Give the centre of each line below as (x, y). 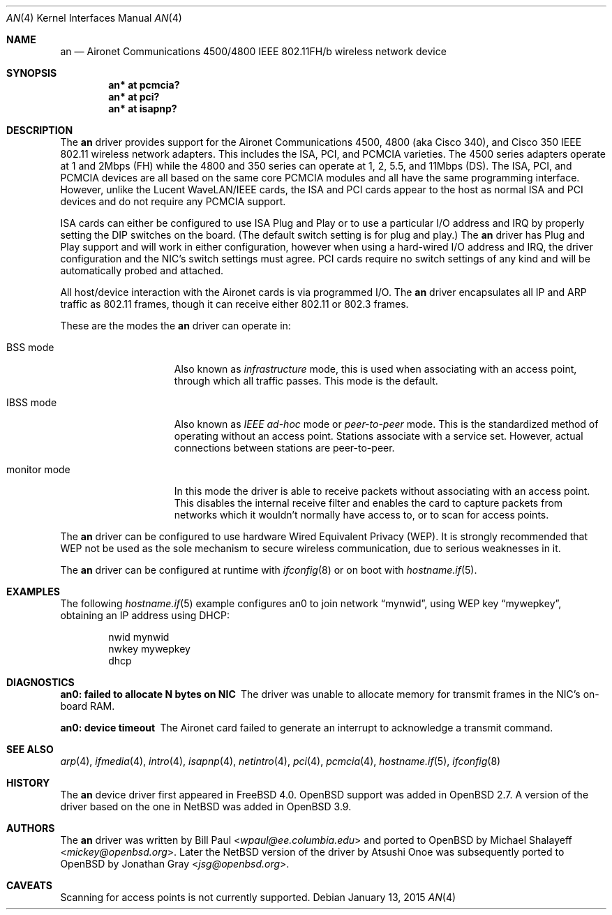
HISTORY (28, 783)
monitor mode (38, 469)
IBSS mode (32, 402)
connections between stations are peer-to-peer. (284, 448)
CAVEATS (29, 885)
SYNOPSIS (32, 73)
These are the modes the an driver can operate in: (176, 326)
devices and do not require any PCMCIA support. (173, 201)
